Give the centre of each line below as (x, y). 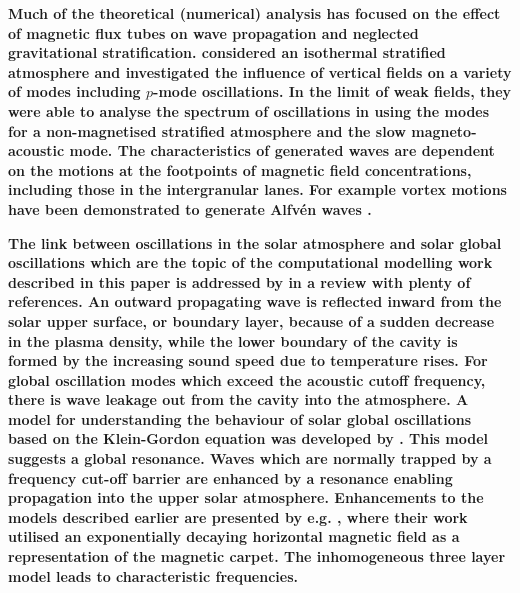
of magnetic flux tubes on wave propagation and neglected (213, 32)
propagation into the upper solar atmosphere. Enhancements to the (246, 497)
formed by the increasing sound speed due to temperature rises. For (248, 360)
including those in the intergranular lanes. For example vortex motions (257, 189)
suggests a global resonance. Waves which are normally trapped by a (250, 458)
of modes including (74, 91)
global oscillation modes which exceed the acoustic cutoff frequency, (247, 379)
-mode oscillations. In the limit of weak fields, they (332, 91)
